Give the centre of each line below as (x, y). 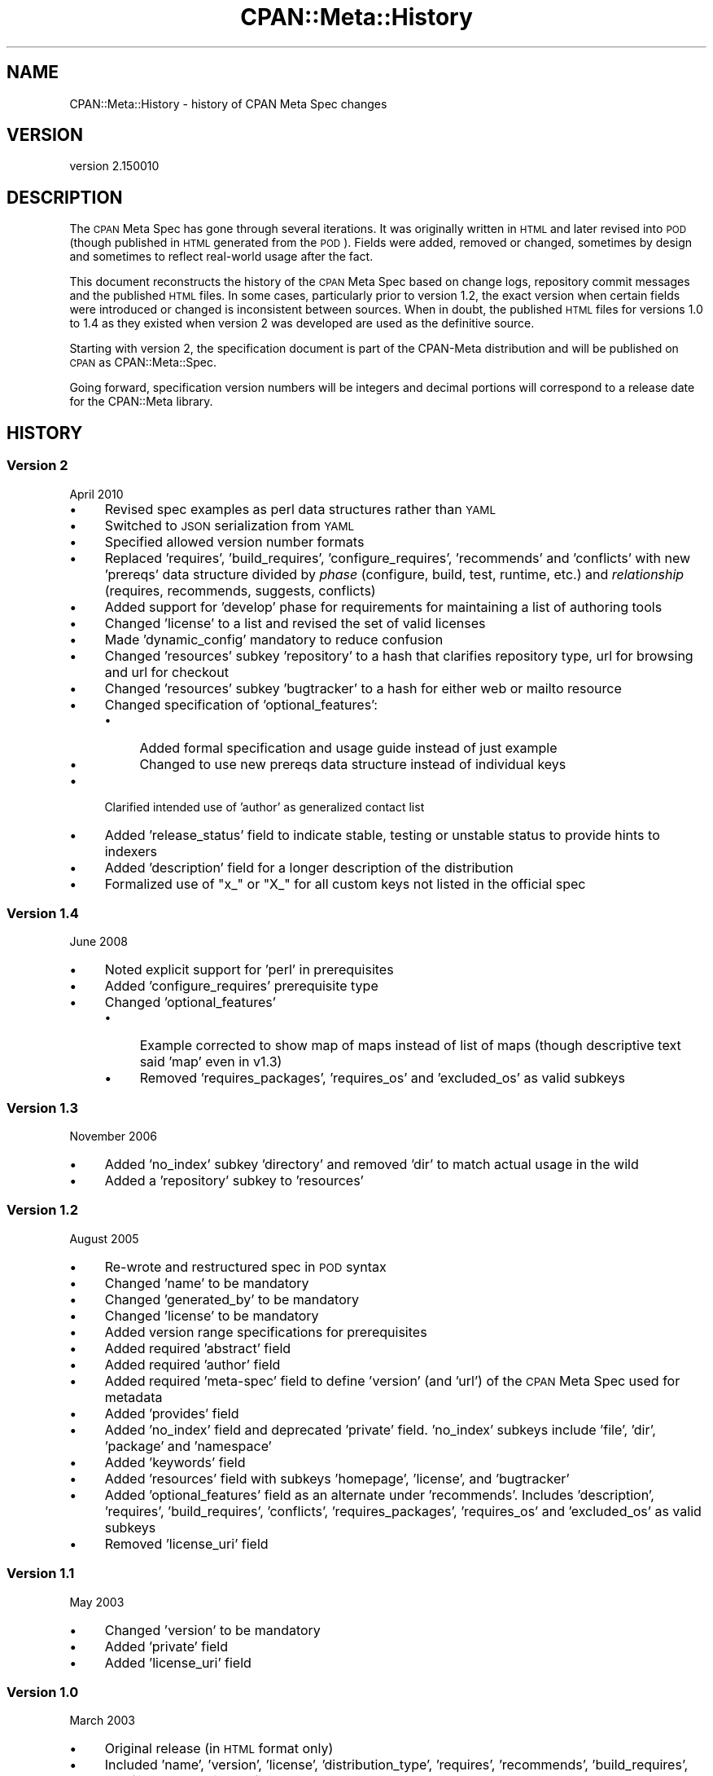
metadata (133, 1397)
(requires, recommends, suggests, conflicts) (240, 590)
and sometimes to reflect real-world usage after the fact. (221, 257)
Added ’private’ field (166, 1646)
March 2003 (102, 1721)
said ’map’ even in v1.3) (211, 1062)
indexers (131, 851)
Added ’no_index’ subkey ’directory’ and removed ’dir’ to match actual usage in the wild (372, 1164)
